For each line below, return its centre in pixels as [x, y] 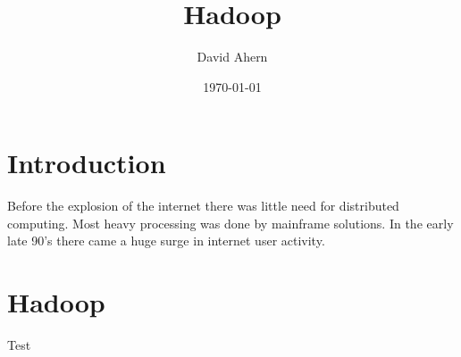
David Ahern [232, 57]
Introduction [87, 163]
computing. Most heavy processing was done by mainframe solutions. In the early [230, 223]
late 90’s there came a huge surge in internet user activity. [166, 241]
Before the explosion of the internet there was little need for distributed [203, 206]
